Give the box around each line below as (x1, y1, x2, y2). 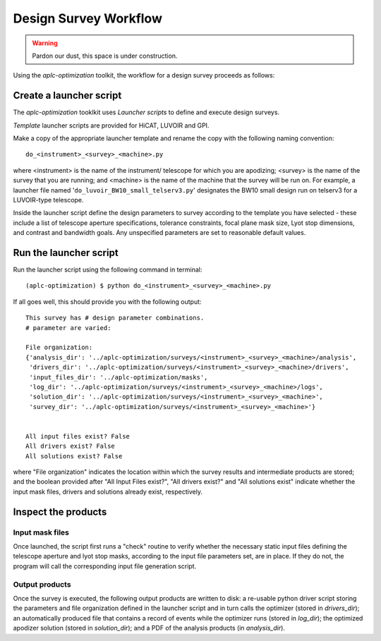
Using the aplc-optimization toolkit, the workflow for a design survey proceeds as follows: (13, 71, 275, 80)
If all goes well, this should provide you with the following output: (13, 297, 202, 306)
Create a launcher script (13, 90, 122, 102)
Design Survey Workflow (13, 11, 162, 26)
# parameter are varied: (25, 324, 111, 331)
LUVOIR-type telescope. (13, 195, 84, 204)
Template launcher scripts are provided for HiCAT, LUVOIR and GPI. (13, 121, 210, 130)
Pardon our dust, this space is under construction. (32, 51, 178, 60)
